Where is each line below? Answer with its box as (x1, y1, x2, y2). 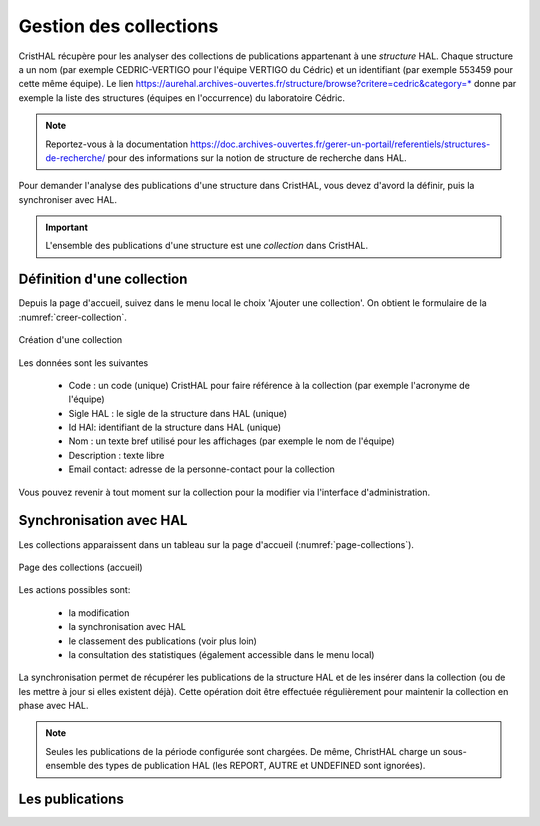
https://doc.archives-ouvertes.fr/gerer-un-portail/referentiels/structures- (190, 138, 491, 150)
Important (45, 221, 89, 234)
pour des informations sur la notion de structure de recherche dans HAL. (107, 151, 407, 164)
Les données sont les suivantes (18, 356, 149, 369)
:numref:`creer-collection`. (18, 311, 127, 323)
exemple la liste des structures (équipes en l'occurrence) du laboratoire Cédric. (18, 91, 345, 104)
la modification (68, 606, 130, 619)
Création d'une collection (18, 334, 123, 346)
